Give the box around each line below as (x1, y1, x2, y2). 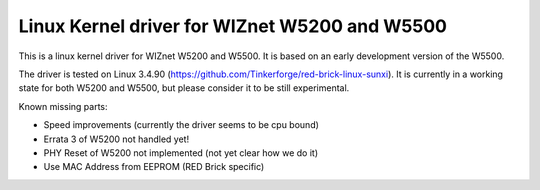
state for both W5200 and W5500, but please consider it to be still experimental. (18, 82, 350, 94)
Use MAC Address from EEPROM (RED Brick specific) (43, 161, 265, 173)
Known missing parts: (18, 100, 109, 112)
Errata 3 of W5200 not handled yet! (43, 133, 190, 145)
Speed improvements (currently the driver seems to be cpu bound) (43, 119, 320, 131)
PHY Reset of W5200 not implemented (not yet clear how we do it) (43, 146, 319, 159)
